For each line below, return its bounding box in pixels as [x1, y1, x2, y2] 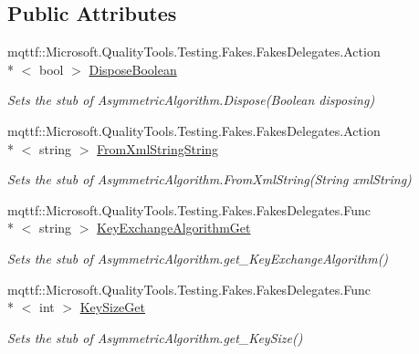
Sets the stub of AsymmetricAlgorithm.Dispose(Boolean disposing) [7, 90, 375, 109]
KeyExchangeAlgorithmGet [97, 218, 251, 237]
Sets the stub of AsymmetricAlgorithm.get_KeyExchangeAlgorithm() [7, 248, 389, 267]
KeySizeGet [79, 297, 145, 317]
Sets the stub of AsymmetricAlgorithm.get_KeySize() [7, 328, 303, 347]
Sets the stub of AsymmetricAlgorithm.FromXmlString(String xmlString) [7, 170, 412, 189]
